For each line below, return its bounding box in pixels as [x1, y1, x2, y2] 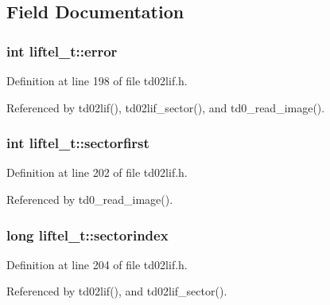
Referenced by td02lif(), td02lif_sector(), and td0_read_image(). [6, 99, 325, 115]
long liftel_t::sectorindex [6, 225, 169, 244]
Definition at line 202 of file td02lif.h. [6, 164, 188, 181]
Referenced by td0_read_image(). [6, 191, 173, 207]
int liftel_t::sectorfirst [6, 133, 149, 153]
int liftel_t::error [6, 41, 118, 61]
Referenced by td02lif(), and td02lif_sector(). [6, 283, 227, 299]
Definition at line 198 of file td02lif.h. [6, 72, 188, 88]
